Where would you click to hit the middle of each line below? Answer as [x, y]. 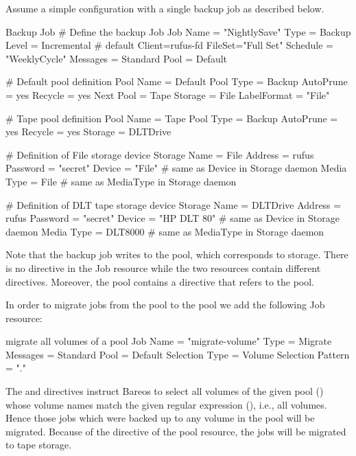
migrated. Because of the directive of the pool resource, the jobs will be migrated [176, 431]
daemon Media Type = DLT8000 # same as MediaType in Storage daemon [165, 231]
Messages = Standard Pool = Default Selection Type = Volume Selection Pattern [178, 354]
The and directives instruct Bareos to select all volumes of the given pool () [165, 391]
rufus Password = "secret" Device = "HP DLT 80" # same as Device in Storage [173, 218]
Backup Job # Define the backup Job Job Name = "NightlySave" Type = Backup [178, 31]
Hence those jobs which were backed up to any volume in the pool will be [160, 418]
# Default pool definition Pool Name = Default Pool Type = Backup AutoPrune [177, 81]
